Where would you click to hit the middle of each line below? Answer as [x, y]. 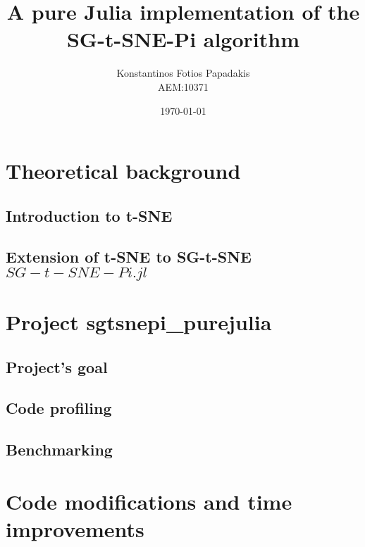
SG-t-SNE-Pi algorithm [183, 39]
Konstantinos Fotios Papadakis [183, 73]
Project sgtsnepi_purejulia [139, 322]
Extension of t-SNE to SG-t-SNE [129, 257]
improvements [75, 528]
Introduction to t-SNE [89, 215]
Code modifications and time [149, 501]
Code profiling [59, 408]
